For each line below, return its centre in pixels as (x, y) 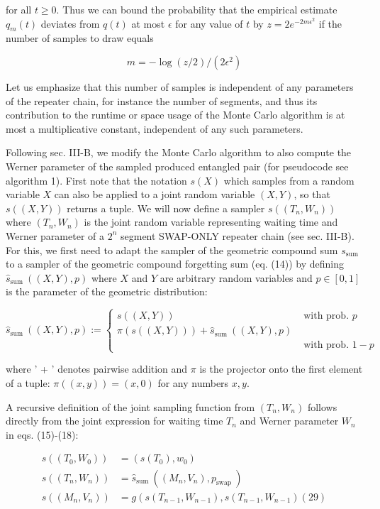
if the (330, 23)
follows (322, 406)
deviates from (70, 23)
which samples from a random (289, 180)
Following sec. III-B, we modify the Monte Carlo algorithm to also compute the (179, 152)
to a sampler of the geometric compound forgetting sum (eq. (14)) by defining (175, 264)
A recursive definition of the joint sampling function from (130, 406)
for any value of (209, 23)
